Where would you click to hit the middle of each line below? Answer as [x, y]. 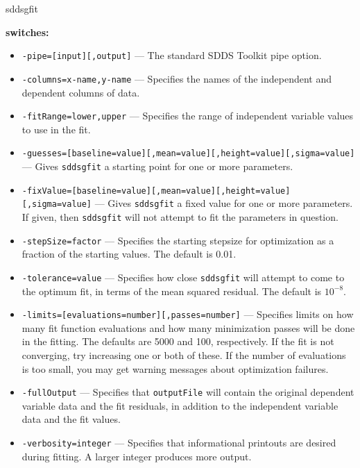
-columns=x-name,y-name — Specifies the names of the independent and [177, 78]
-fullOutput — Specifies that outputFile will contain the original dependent [188, 392]
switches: [27, 32]
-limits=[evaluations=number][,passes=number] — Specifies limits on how [188, 314]
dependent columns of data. [81, 92]
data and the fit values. [71, 419]
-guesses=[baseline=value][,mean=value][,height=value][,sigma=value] [188, 154]
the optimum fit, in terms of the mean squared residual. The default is [172, 291]
